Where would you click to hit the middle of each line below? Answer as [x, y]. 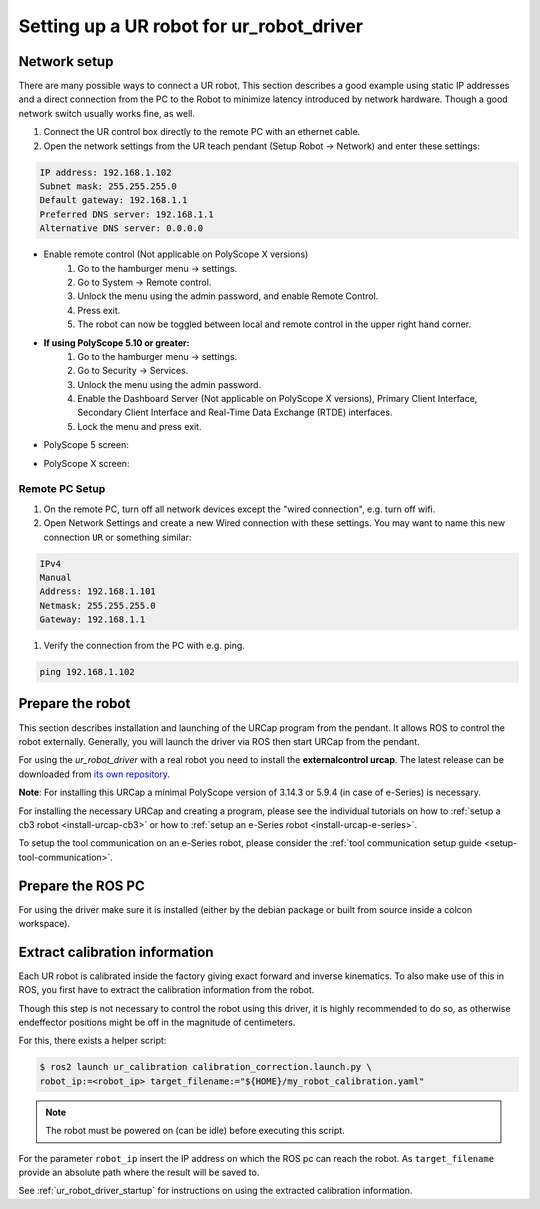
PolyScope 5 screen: [86, 445]
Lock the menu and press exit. [139, 426]
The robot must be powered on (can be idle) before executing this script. [195, 1131]
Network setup [66, 61]
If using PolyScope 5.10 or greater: [116, 342]
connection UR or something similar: [117, 537]
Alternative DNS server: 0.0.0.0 [121, 228]
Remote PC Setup [62, 489]
